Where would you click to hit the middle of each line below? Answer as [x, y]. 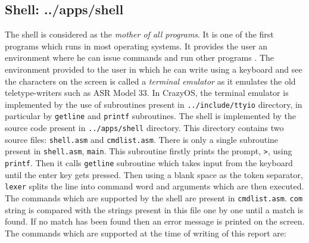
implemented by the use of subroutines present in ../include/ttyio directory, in [154, 104]
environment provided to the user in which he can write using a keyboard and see [154, 69]
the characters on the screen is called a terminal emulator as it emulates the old [150, 81]
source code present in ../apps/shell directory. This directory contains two [144, 128]
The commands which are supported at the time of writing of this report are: [146, 233]
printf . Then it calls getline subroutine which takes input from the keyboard [149, 163]
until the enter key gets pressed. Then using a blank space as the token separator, [154, 174]
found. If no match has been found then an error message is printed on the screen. [155, 221]
